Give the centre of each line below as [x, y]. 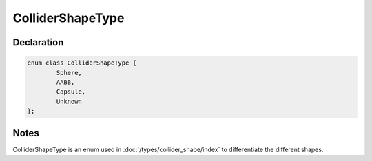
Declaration [38, 42]
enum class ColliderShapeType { [82, 63]
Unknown [69, 101]
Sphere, [69, 73]
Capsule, [71, 92]
